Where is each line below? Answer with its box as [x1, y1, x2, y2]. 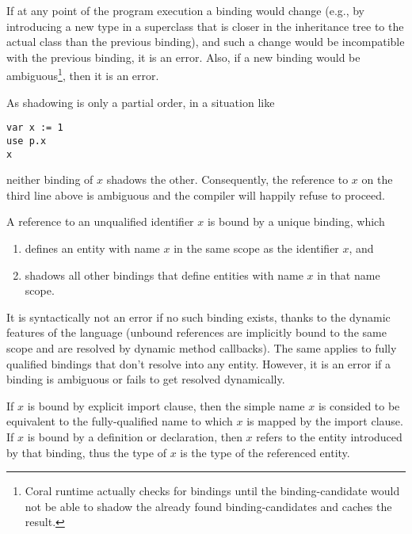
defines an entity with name [25, 239, 160, 256]
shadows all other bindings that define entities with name [25, 266, 303, 283]
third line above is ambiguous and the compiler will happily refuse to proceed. [6, 186, 385, 203]
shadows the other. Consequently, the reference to [106, 171, 349, 188]
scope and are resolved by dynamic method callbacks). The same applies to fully [6, 339, 397, 356]
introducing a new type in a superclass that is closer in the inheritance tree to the [6, 17, 404, 34]
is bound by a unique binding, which [207, 213, 385, 230]
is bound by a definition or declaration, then [27, 428, 242, 444]
